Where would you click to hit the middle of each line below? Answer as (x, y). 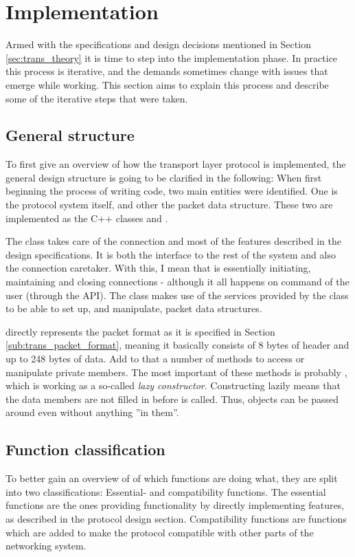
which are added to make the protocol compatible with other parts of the (160, 532)
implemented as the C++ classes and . (87, 218)
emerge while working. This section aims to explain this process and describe (167, 84)
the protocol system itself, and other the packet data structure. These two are (169, 205)
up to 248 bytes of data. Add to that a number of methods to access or (155, 359)
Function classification (85, 449)
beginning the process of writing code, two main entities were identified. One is (172, 191)
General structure (70, 135)
